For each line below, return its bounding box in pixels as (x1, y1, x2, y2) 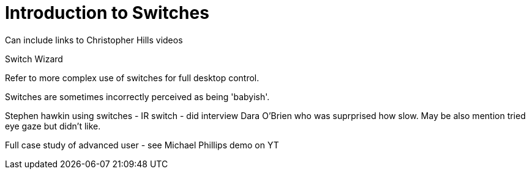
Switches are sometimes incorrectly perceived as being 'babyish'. (5, 91, 270, 102)
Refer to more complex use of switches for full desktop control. (5, 72, 259, 83)
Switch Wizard (5, 53, 63, 64)
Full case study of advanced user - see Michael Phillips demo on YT (5, 139, 279, 150)
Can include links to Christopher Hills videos (5, 34, 183, 45)
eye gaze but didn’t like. (5, 120, 101, 131)
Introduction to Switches (5, 2, 209, 23)
